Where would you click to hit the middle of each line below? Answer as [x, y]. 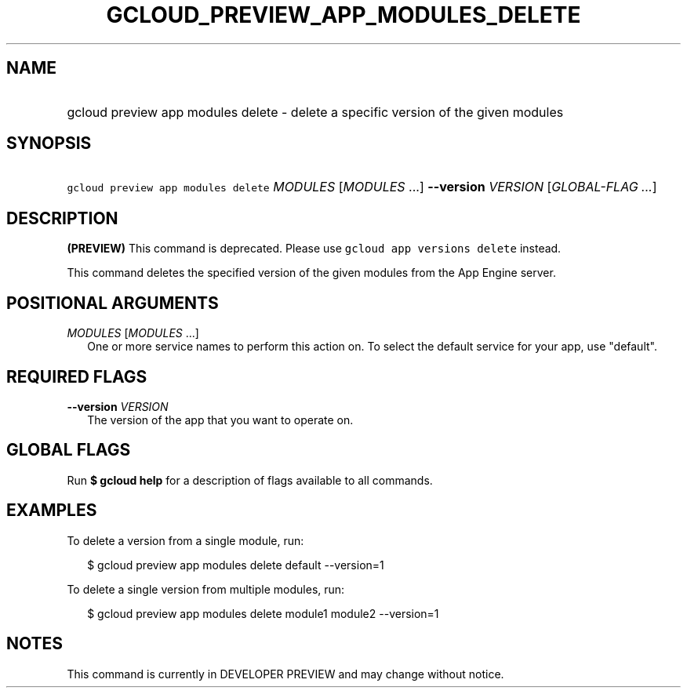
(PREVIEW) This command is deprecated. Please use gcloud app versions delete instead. [314, 249]
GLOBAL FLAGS [69, 450]
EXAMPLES [52, 511]
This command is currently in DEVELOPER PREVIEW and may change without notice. [285, 674]
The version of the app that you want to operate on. [220, 420]
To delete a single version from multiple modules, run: [206, 589]
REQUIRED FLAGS [77, 376]
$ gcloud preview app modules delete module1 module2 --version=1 [263, 613]
